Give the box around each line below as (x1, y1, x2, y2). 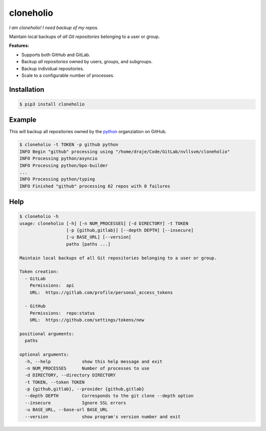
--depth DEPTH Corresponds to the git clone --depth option (25, 393, 194, 399)
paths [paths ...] (66, 241, 111, 247)
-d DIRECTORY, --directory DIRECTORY (25, 372, 116, 378)
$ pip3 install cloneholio (19, 101, 85, 107)
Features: (9, 42, 30, 49)
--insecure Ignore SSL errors (25, 400, 127, 405)
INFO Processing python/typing (19, 177, 96, 182)
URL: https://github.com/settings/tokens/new (30, 317, 145, 323)
